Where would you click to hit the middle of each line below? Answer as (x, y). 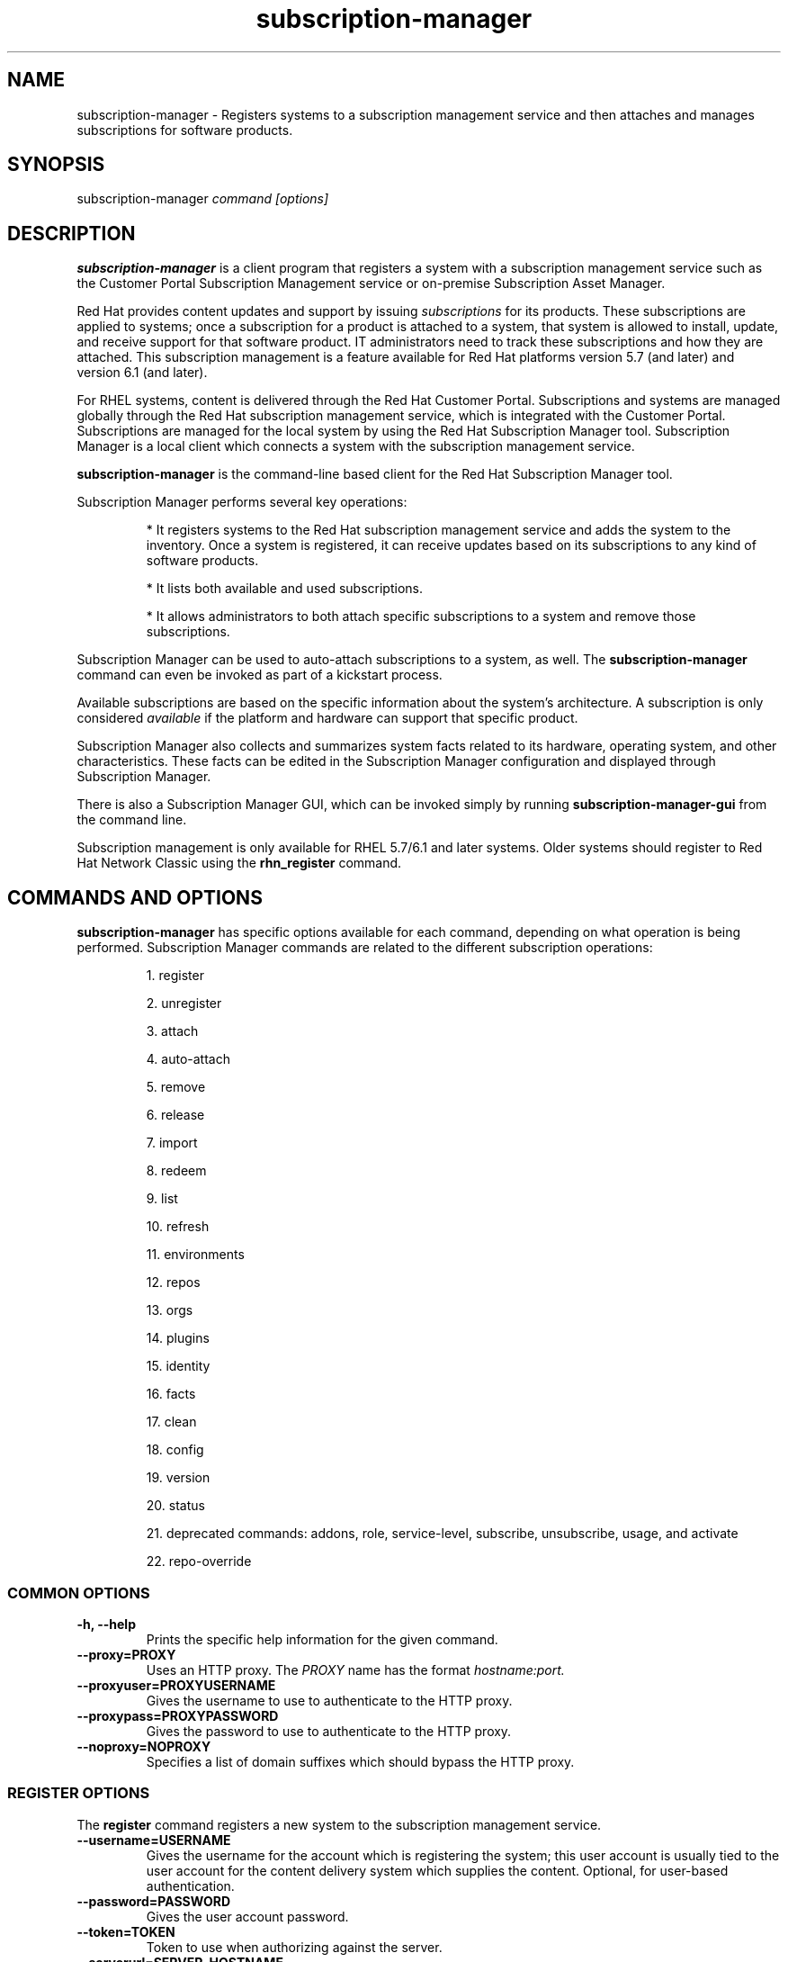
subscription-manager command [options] (203, 199)
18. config (175, 1450)
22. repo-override (199, 1561)
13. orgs (170, 1310)
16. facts (171, 1394)
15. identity (178, 1366)
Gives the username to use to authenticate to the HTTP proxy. (329, 1700)
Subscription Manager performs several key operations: (242, 502)
